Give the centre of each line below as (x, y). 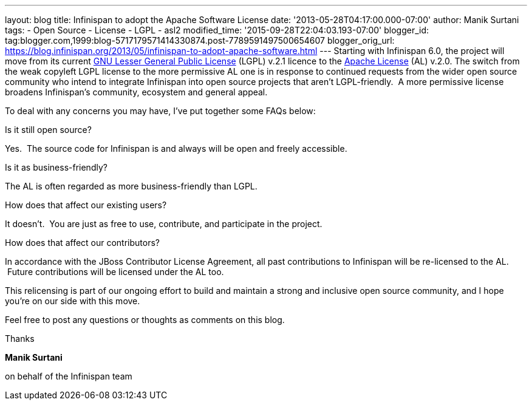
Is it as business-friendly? (56, 167)
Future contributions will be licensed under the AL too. (115, 272)
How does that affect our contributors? (83, 243)
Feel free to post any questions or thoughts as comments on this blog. (145, 320)
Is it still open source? (48, 130)
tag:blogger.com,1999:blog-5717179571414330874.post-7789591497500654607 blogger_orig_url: (200, 40)
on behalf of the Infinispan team (69, 376)
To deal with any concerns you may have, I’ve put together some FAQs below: (160, 111)
